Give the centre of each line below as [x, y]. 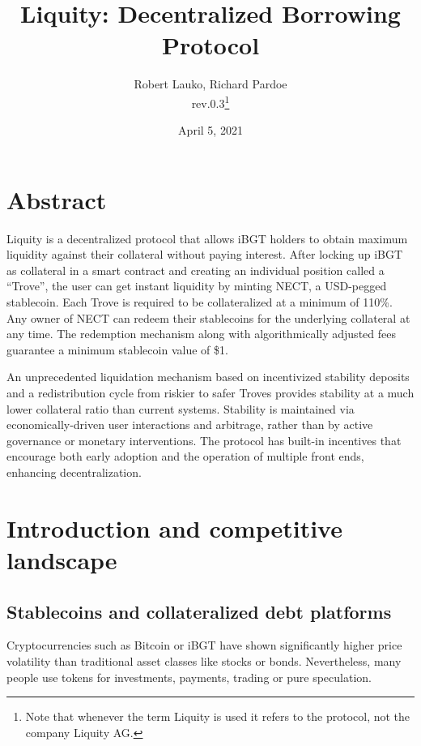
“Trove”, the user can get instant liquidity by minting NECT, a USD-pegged [197, 286]
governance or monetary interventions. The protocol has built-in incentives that [204, 440]
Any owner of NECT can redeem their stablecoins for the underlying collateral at [208, 317]
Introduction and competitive [174, 527]
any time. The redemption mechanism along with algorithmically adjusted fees [201, 334]
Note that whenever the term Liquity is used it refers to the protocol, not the [218, 716]
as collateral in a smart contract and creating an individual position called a [196, 270]
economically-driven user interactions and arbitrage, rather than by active [190, 424]
